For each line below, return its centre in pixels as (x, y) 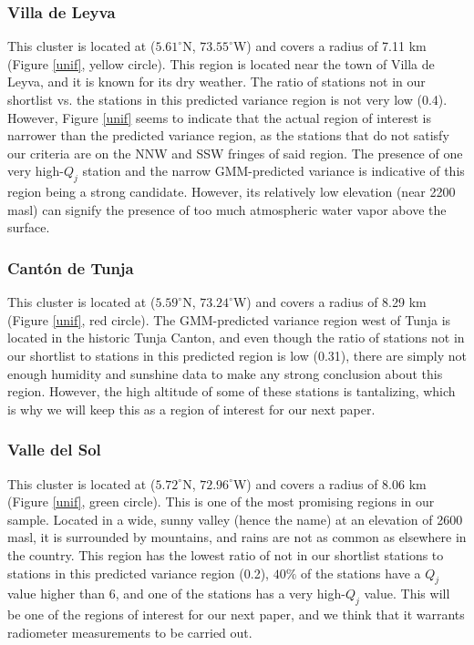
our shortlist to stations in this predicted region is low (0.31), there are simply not (237, 355)
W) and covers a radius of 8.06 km (330, 483)
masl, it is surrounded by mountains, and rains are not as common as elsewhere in (237, 537)
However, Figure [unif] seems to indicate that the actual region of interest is (219, 117)
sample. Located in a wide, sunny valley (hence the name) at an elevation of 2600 (235, 519)
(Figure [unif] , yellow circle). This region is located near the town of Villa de (221, 63)
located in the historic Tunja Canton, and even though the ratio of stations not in (236, 338)
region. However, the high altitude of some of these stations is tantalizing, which (232, 391)
